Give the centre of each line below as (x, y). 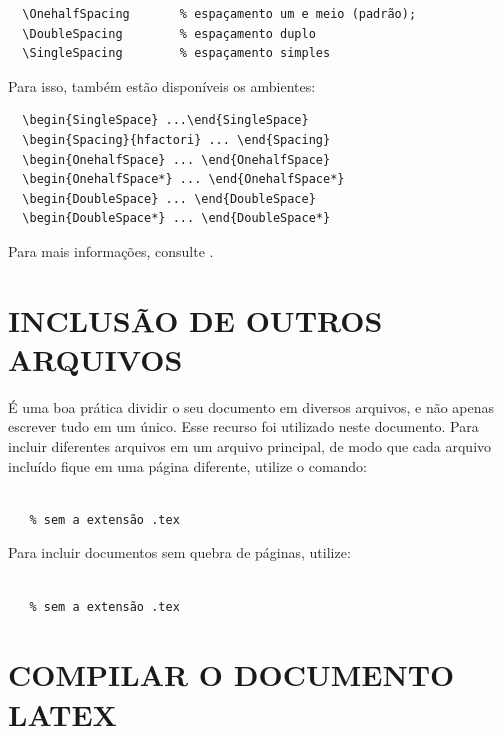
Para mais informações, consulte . (111, 250)
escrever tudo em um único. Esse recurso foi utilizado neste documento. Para (243, 426)
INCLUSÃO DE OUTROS (195, 319)
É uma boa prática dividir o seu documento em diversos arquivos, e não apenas (251, 406)
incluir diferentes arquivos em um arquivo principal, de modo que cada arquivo (250, 446)
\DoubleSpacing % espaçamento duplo (169, 33)
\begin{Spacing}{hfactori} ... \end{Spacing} (176, 139)
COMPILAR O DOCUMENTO (231, 674)
